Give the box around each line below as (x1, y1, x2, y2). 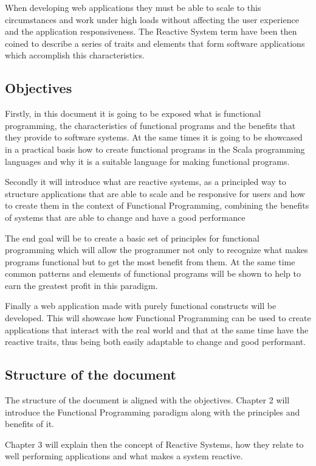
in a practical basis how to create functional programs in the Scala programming (5, 142, 305, 155)
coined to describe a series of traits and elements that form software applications (5, 37, 305, 49)
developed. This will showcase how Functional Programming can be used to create (5, 311, 311, 324)
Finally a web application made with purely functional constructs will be (5, 299, 276, 312)
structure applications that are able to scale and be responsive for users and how (5, 187, 305, 200)
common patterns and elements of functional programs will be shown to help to (5, 267, 301, 280)
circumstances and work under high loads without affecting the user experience (5, 13, 299, 26)
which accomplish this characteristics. (5, 49, 145, 61)
